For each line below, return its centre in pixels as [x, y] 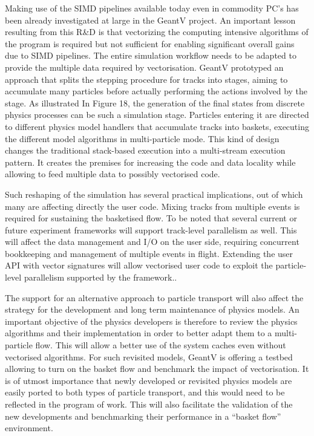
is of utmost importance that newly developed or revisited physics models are [149, 380]
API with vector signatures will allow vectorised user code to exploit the [139, 265]
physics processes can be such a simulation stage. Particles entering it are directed [157, 115]
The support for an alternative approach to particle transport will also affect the [154, 297]
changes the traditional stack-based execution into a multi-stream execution [145, 150]
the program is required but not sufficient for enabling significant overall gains [150, 43]
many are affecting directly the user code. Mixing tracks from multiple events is [152, 206]
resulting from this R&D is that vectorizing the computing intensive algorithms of [157, 32]
